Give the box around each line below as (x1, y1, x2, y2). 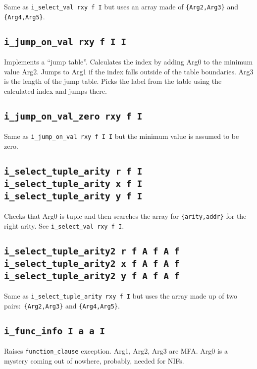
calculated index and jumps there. (4, 85, 107, 96)
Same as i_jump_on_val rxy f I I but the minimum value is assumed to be (4, 131, 239, 141)
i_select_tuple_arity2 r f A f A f (4, 246, 180, 256)
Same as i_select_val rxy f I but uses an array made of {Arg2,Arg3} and (4, 1, 239, 11)
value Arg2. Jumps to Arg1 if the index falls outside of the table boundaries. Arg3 (4, 66, 254, 76)
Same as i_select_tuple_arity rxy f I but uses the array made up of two (4, 291, 238, 301)
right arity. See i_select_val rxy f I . (4, 220, 124, 231)
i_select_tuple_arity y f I (4, 190, 143, 201)
